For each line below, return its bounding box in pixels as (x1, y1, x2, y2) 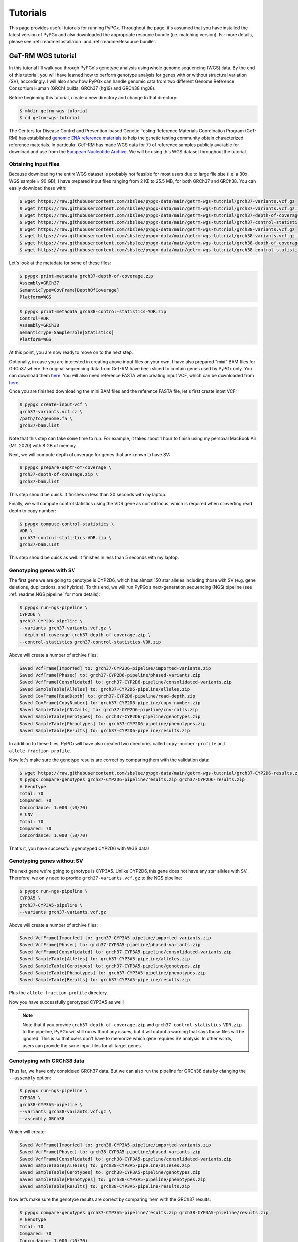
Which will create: (9, 1128, 46, 1135)
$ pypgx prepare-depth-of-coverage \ (19, 465, 112, 470)
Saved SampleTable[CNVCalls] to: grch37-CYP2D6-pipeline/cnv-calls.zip (19, 707, 198, 712)
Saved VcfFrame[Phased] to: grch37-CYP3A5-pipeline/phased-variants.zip (19, 942, 201, 948)
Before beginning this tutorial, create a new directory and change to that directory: (9, 94, 178, 100)
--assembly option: (9, 1075, 51, 1081)
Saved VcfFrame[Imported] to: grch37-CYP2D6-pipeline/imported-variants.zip (19, 665, 211, 671)
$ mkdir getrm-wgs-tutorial (19, 108, 88, 114)
